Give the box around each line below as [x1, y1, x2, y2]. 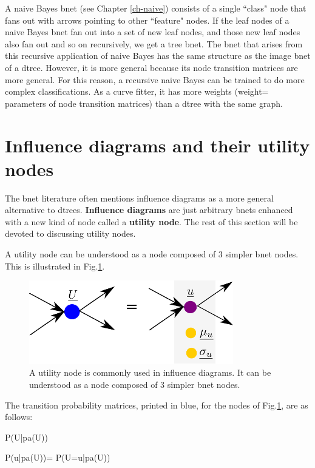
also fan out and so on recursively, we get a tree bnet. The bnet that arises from [5, 37, 303, 50]
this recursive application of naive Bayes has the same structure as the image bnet [5, 49, 311, 62]
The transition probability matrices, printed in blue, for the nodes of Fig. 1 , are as [5, 398, 308, 411]
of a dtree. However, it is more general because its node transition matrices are [5, 61, 298, 73]
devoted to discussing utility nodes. [5, 227, 136, 240]
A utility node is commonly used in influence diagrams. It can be [29, 366, 271, 379]
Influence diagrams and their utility [5, 132, 310, 157]
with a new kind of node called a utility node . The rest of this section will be [5, 215, 298, 228]
